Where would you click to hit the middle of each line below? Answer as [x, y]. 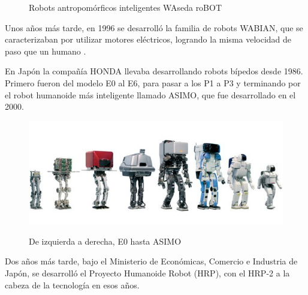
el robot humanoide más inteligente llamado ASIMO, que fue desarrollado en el [150, 94]
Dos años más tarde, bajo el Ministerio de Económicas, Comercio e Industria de [151, 261]
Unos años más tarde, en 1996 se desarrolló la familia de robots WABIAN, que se [154, 27]
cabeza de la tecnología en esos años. [72, 285]
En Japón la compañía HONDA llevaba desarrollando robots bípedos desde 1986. [154, 71]
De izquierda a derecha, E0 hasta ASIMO [105, 241]
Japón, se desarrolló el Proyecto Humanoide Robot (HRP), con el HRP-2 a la [147, 273]
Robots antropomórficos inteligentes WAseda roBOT [126, 7]
